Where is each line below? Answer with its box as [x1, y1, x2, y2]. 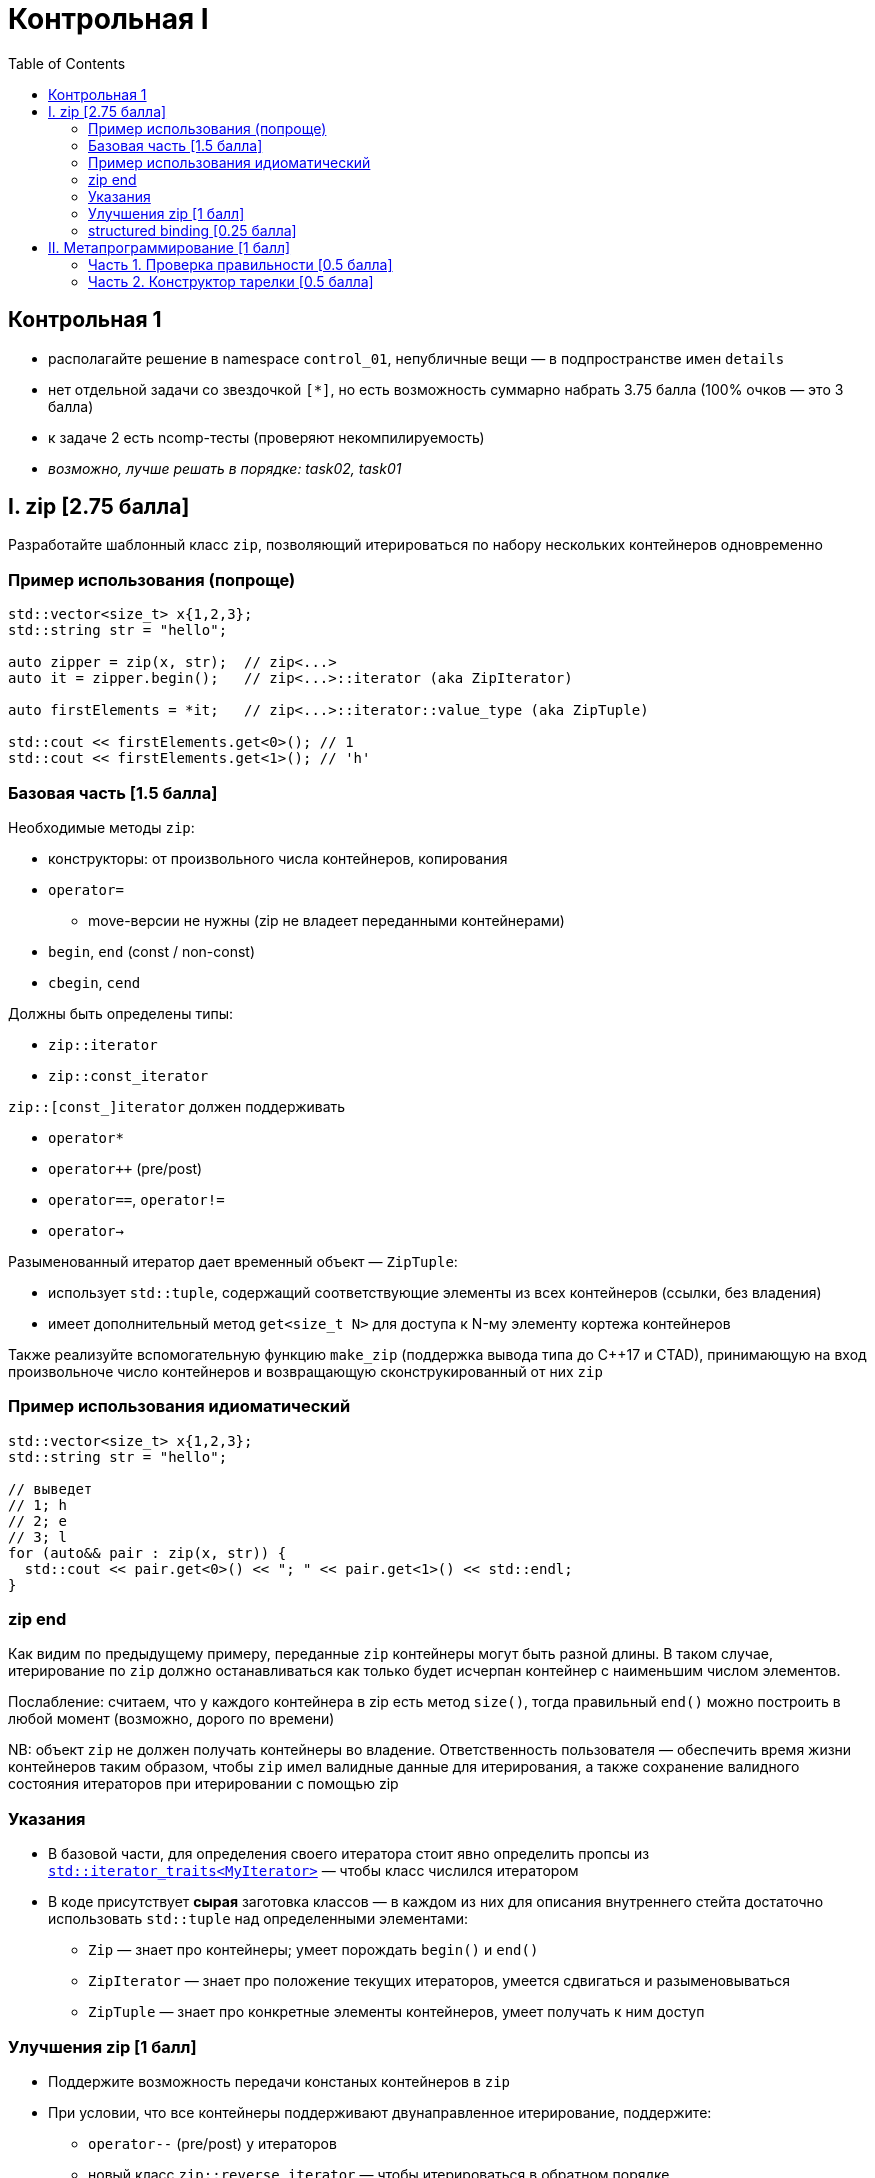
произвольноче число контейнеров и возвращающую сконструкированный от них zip [8, 1362, 603, 1380]
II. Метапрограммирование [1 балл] [48, 238, 291, 256]
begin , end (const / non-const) [48, 942, 255, 960]
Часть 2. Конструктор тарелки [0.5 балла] [88, 272, 374, 290]
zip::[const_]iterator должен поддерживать [8, 1097, 346, 1115]
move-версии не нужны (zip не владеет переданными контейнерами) [88, 911, 565, 929]
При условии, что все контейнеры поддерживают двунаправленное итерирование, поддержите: [48, 2103, 712, 2121]
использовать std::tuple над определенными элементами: [48, 1910, 468, 1928]
